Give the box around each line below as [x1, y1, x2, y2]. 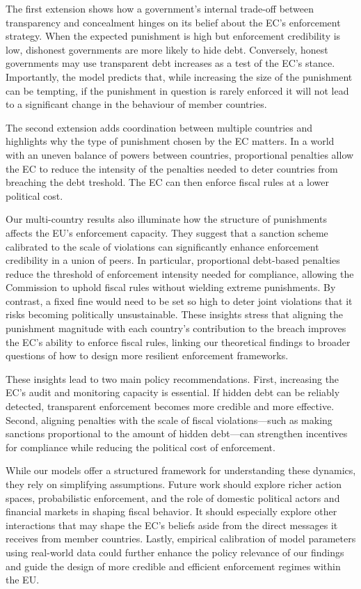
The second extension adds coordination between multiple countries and [6, 120, 312, 134]
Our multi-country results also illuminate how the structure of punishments [6, 212, 327, 226]
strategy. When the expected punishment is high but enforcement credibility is [6, 29, 341, 43]
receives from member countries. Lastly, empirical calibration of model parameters [6, 531, 356, 546]
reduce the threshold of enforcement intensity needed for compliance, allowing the [6, 266, 354, 281]
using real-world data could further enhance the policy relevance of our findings [6, 544, 344, 559]
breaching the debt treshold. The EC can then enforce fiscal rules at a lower [6, 175, 329, 189]
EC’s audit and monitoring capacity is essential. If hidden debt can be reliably [6, 385, 340, 400]
